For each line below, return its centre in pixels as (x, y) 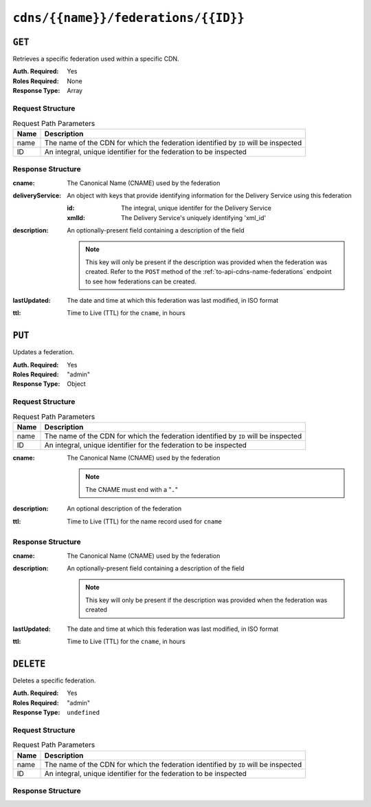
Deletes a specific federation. (54, 680)
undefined (83, 713)
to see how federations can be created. (141, 281)
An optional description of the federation (124, 508)
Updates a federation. (44, 352)
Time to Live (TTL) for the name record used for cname (145, 521)
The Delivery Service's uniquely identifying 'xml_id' (194, 217)
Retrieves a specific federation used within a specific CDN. (96, 59)
